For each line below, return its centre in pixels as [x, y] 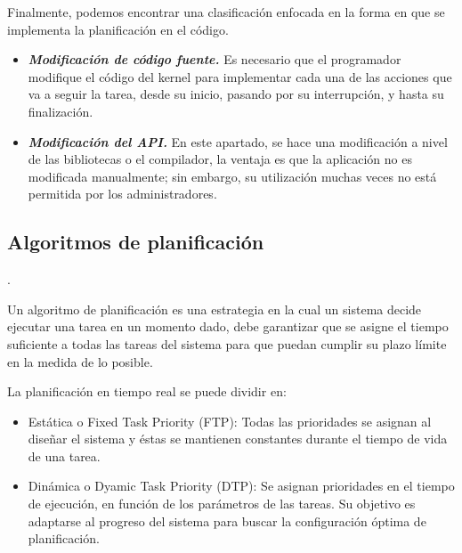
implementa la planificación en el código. [118, 29]
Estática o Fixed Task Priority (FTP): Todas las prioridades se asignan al [230, 421]
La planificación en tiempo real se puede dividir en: [147, 391]
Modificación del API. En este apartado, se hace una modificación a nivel [238, 141]
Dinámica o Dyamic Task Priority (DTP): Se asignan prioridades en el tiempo [241, 486]
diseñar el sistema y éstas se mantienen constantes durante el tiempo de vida [238, 439]
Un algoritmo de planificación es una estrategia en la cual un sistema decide [215, 309]
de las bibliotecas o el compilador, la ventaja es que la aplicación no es [220, 159]
